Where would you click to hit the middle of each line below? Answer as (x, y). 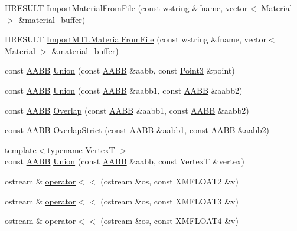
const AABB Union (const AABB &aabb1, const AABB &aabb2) (124, 90)
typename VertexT (81, 149)
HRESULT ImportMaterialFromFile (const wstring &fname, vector (126, 8)
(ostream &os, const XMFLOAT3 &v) (169, 201)
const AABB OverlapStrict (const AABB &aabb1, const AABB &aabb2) (137, 130)
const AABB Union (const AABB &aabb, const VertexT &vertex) (125, 161)
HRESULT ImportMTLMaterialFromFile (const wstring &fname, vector (136, 39)
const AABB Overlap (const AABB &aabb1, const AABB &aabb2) (127, 110)
